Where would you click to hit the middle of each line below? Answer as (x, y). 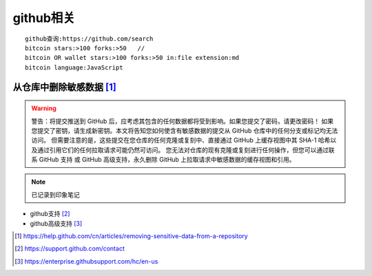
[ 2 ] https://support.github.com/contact (70, 248)
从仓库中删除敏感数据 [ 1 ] (64, 87)
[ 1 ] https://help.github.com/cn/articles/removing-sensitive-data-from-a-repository (131, 236)
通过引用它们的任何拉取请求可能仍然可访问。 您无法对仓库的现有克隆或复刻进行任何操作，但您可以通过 (183, 150)
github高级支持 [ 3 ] (56, 223)
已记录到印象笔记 (55, 194)
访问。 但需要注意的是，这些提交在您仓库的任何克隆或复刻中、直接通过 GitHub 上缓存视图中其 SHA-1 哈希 (181, 140)
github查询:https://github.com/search (89, 39)
